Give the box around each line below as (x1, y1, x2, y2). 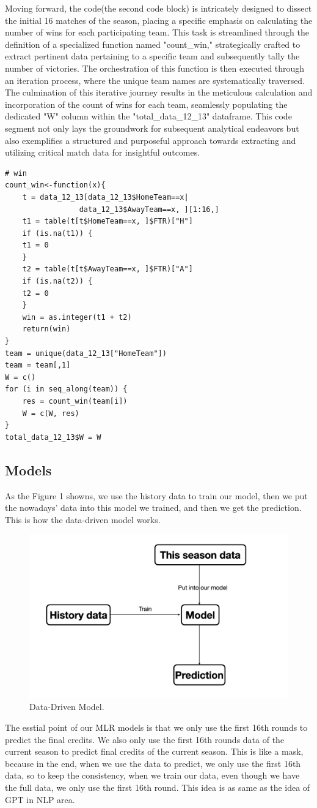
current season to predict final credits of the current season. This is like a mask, (5, 745, 304, 758)
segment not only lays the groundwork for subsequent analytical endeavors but (5, 121, 299, 134)
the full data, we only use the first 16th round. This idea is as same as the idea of (5, 781, 310, 793)
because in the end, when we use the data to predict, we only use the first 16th (5, 757, 301, 769)
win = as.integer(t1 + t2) (22, 312, 132, 322)
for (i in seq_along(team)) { (5, 385, 128, 394)
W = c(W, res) (22, 409, 79, 418)
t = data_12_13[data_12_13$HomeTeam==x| (22, 192, 189, 202)
